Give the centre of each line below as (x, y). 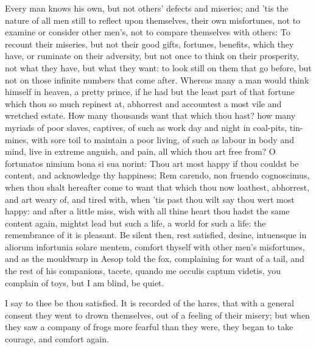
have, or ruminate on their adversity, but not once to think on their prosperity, (152, 56)
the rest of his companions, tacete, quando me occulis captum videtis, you (143, 271)
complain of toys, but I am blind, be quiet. (85, 282)
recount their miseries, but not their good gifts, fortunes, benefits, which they (149, 44)
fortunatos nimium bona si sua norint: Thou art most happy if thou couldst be (152, 163)
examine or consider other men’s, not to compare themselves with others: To (148, 32)
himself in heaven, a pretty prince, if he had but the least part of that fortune (150, 92)
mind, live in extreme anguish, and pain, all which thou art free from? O (140, 151)
